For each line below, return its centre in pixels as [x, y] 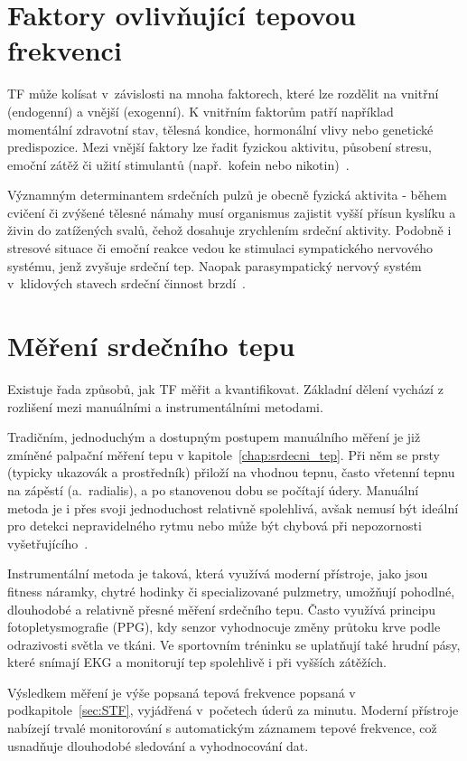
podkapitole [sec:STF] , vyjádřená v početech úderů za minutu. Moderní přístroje [233, 710]
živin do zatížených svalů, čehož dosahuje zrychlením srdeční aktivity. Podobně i [229, 230]
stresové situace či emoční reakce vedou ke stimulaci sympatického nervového [220, 248]
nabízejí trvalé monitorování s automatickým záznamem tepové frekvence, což [222, 728]
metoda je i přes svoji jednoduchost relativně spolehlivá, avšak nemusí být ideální [233, 507]
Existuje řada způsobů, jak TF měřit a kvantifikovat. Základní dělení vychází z [225, 388]
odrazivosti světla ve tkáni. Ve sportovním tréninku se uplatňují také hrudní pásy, [234, 644]
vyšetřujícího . [48, 543]
